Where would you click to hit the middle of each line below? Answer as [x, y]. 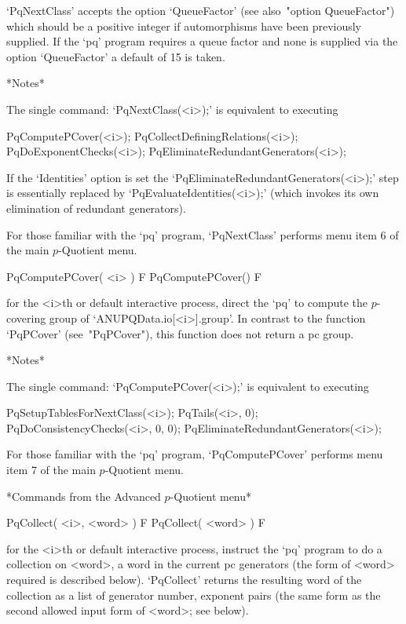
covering [26, 317]
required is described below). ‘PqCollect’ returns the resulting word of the [184, 580]
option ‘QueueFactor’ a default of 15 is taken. [116, 56]
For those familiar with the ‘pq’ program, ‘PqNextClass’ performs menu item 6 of [203, 234]
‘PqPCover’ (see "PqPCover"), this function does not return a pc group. [180, 333]
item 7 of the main [51, 470]
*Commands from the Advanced [84, 496]
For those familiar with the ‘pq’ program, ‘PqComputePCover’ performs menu [195, 454]
